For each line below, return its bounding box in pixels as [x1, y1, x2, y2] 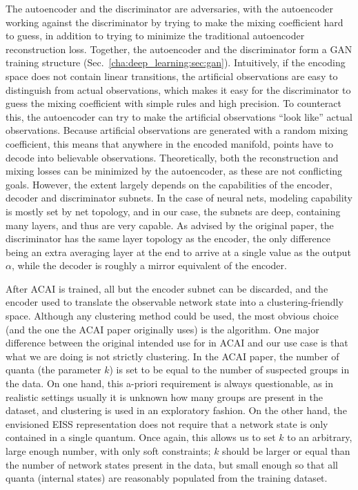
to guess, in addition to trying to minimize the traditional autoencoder [6, 28, 305, 43]
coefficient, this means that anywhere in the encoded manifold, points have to [6, 136, 334, 150]
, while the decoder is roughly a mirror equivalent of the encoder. [11, 258, 287, 273]
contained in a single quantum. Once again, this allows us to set [6, 430, 276, 444]
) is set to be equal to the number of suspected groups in [109, 362, 350, 377]
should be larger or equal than [222, 444, 350, 458]
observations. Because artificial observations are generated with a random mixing [6, 123, 348, 137]
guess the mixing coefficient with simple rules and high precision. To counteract [6, 96, 341, 110]
